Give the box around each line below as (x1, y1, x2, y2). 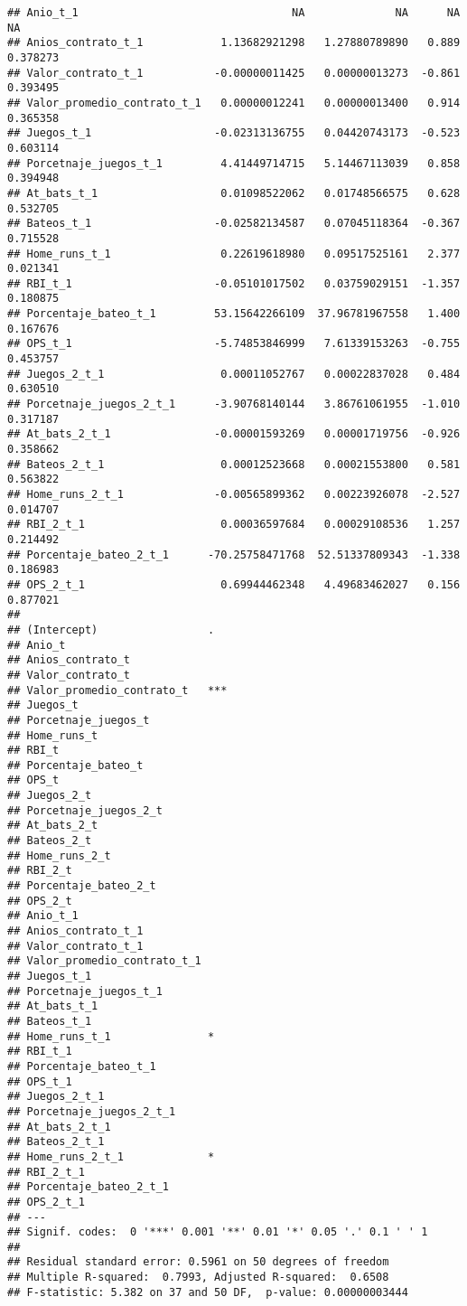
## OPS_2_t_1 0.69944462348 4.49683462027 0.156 (7, 578, 461, 591)
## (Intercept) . (7, 623, 215, 636)
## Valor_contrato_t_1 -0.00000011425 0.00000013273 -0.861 (7, 66, 461, 80)
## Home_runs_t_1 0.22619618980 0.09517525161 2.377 (7, 247, 461, 260)
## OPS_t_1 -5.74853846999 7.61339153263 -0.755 (7, 337, 461, 351)
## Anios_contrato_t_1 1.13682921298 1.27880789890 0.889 (7, 36, 461, 50)
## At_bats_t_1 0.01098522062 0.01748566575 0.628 (7, 186, 461, 200)
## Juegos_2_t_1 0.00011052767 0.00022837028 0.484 (7, 367, 461, 381)
